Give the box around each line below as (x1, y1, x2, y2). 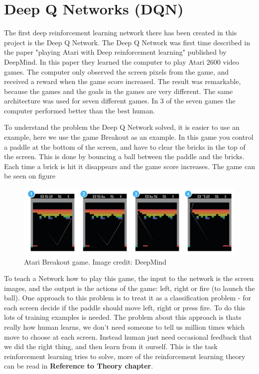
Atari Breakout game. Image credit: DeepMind (24, 256, 166, 267)
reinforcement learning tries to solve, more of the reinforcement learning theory (4, 351, 246, 361)
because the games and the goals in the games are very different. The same (4, 86, 233, 96)
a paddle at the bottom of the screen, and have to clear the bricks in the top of (4, 141, 246, 152)
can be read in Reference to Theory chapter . (4, 361, 153, 371)
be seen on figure (4, 171, 56, 181)
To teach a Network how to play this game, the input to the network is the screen (4, 273, 254, 283)
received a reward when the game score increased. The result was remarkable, (4, 76, 241, 87)
